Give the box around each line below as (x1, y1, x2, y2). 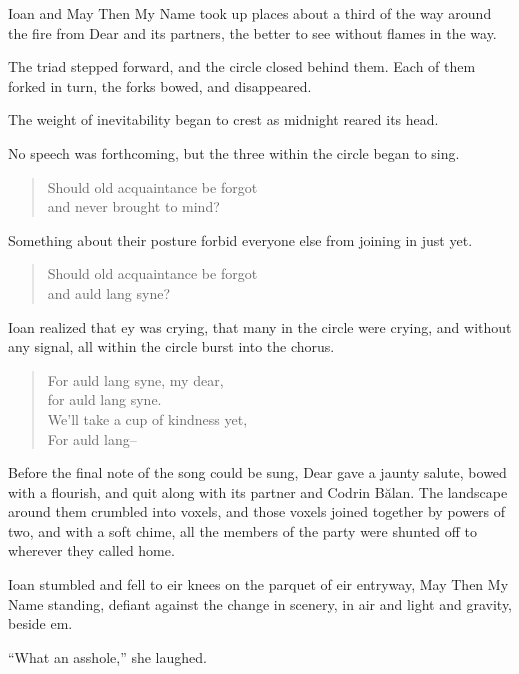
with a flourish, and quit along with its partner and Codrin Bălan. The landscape (8, 481, 508, 502)
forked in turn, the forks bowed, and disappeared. (8, 75, 312, 96)
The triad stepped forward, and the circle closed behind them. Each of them (8, 56, 476, 77)
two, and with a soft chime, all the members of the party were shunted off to (8, 520, 477, 541)
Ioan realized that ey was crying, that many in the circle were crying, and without (8, 316, 512, 337)
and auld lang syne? (47, 282, 171, 303)
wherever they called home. (8, 540, 175, 561)
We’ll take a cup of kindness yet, (47, 408, 248, 429)
